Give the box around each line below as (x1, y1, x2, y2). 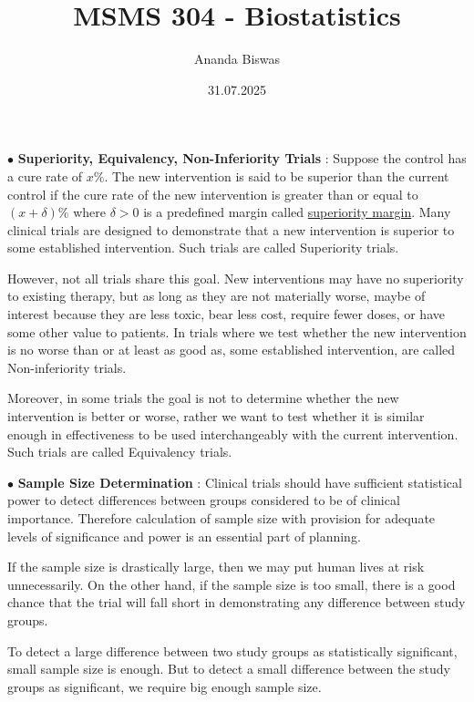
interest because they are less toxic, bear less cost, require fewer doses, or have (7, 305, 445, 324)
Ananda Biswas (193, 49, 281, 68)
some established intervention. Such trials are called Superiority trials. (7, 238, 399, 257)
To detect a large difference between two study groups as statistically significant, (7, 641, 458, 660)
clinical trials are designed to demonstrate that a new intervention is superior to (7, 220, 455, 239)
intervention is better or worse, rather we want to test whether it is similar (7, 407, 425, 426)
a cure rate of (7, 166, 83, 185)
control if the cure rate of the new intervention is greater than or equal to (7, 184, 418, 203)
